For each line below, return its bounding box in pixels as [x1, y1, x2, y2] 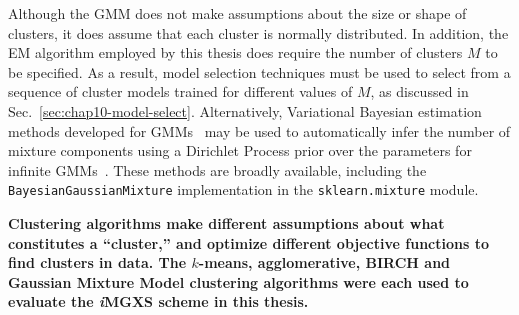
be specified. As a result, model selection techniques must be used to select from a [8, 61, 511, 82]
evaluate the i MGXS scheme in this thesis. [8, 291, 309, 312]
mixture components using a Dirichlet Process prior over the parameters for [8, 140, 472, 161]
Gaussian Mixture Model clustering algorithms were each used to [8, 271, 469, 292]
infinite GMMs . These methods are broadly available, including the [8, 159, 427, 180]
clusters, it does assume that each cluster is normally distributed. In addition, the [8, 22, 509, 43]
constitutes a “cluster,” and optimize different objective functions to [8, 232, 489, 253]
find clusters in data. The [8, 252, 187, 273]
